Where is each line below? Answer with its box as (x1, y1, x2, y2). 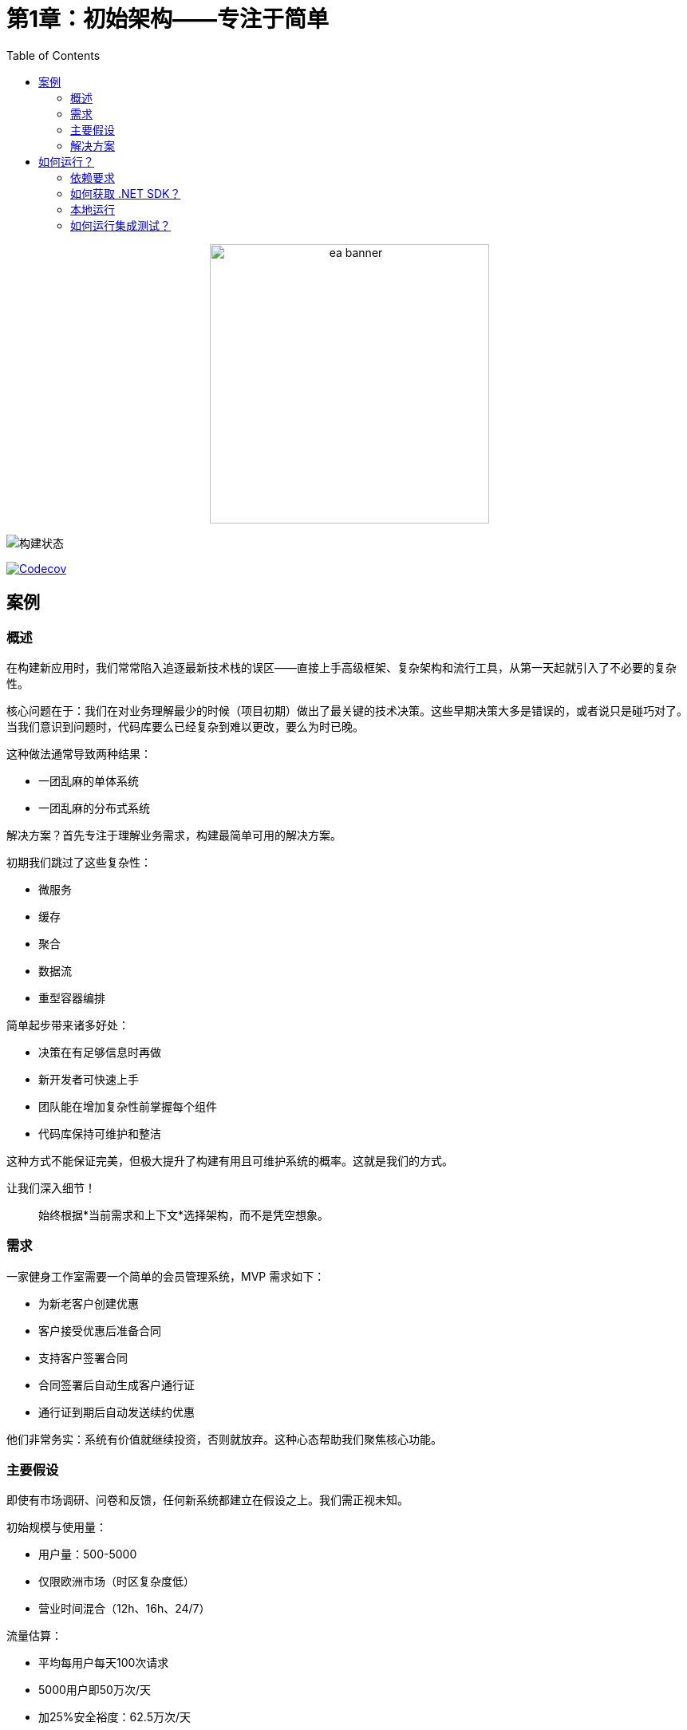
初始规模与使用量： (6, 1520, 107, 1534)
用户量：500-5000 (38, 1547, 137, 1562)
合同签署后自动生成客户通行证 (38, 1377, 195, 1392)
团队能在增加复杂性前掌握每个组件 (38, 1099, 217, 1113)
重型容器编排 (38, 990, 105, 1005)
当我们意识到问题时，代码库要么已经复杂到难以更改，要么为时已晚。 (6, 719, 364, 733)
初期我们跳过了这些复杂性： (6, 855, 152, 869)
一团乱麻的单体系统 (38, 773, 139, 788)
